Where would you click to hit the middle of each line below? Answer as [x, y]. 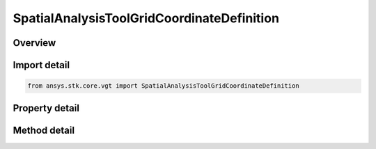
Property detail [46, 108]
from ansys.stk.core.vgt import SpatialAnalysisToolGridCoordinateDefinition [163, 86]
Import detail [41, 65]
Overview [34, 43]
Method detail [44, 130]
